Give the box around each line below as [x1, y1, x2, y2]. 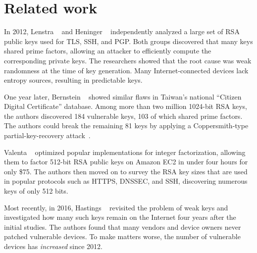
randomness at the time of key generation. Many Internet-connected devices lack [4, 65, 249, 75]
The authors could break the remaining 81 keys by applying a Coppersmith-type [4, 120, 249, 131]
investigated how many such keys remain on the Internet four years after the [4, 212, 236, 222]
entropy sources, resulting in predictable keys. [4, 75, 143, 85]
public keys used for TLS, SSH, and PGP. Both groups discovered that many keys [4, 36, 253, 46]
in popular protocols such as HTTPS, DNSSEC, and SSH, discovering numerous [4, 176, 248, 186]
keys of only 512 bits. [4, 186, 68, 196]
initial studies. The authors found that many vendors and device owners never [4, 221, 241, 232]
